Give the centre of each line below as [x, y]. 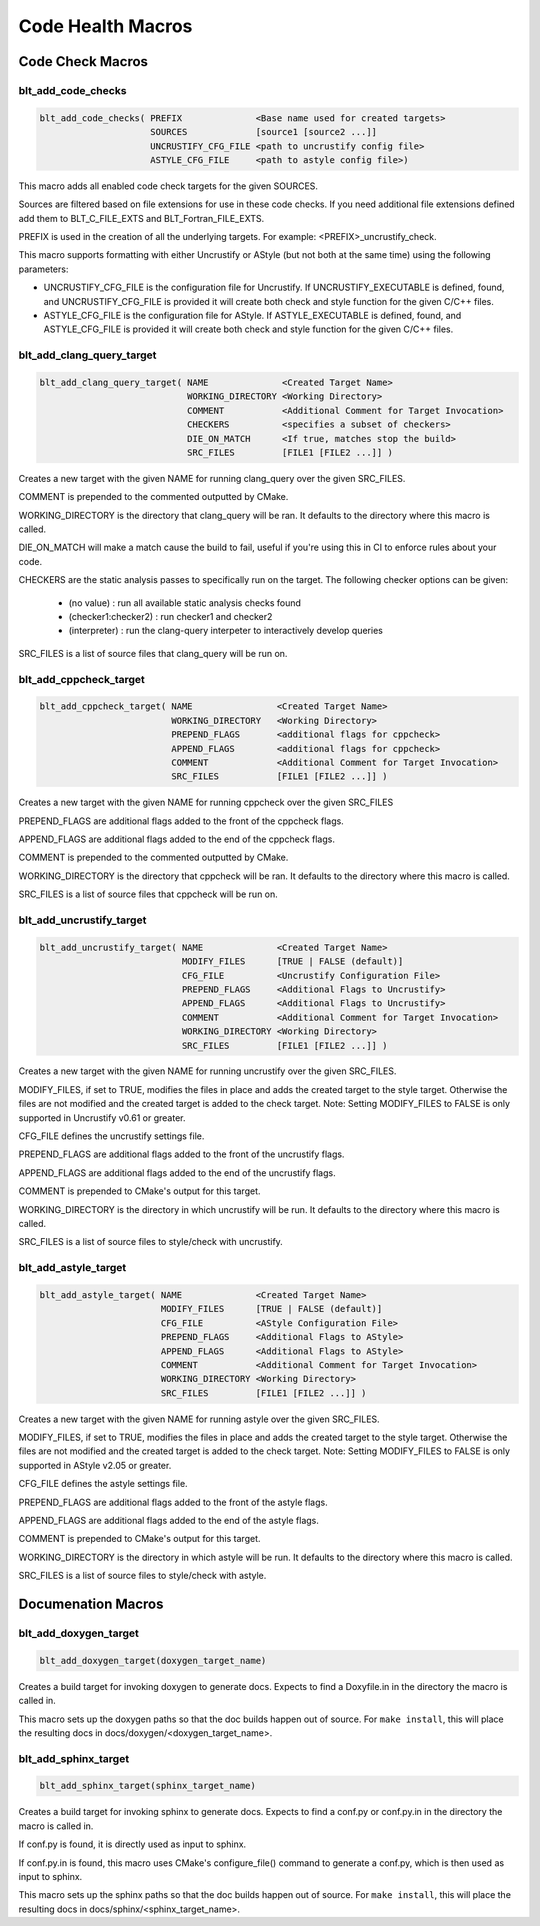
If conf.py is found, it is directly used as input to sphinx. [132, 1844]
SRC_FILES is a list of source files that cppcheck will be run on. [148, 894]
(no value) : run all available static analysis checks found [185, 602]
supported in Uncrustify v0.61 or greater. [102, 1117]
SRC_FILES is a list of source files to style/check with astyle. [142, 1576]
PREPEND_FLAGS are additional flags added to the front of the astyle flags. [173, 1502]
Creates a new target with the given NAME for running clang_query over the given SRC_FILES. [212, 478]
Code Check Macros [83, 61]
